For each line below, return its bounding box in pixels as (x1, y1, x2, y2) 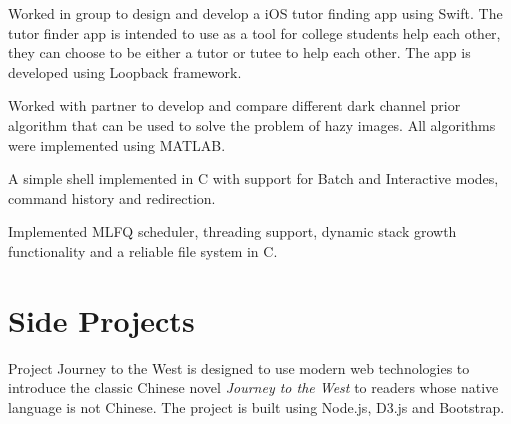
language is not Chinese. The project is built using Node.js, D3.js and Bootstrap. (8, 396, 505, 417)
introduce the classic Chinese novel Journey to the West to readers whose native (8, 377, 499, 398)
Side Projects (8, 299, 195, 340)
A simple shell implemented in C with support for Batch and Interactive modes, (8, 168, 499, 189)
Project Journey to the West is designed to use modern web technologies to (8, 357, 470, 378)
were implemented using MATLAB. (8, 134, 226, 155)
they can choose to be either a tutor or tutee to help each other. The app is (8, 42, 471, 63)
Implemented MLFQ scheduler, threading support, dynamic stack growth (8, 221, 457, 242)
